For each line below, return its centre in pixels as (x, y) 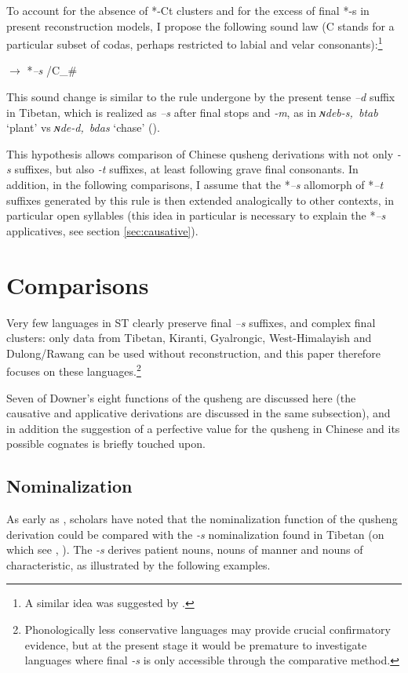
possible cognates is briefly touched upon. (106, 444)
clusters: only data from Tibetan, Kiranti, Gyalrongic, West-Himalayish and (189, 338)
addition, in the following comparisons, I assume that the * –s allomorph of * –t (195, 184)
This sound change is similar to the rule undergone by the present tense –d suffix (201, 97)
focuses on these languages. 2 (74, 370)
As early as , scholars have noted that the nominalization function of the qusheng (202, 519)
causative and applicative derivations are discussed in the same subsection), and (199, 413)
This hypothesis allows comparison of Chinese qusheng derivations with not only (200, 153)
